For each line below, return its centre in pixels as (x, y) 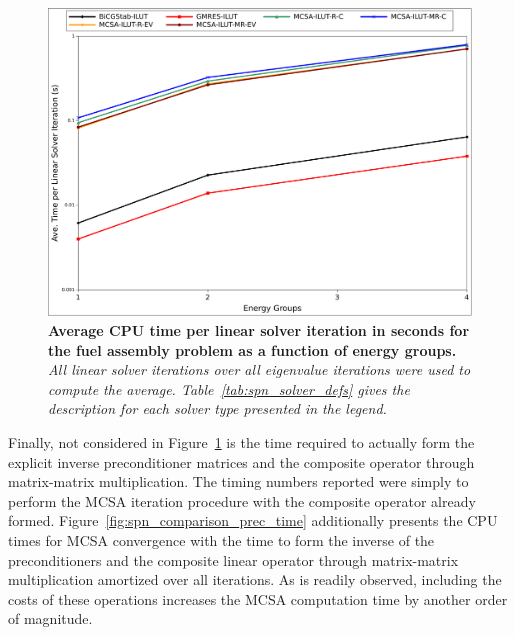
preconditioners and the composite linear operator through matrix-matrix (233, 559)
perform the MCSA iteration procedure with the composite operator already (242, 500)
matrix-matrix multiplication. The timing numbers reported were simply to (238, 481)
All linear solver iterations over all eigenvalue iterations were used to (259, 369)
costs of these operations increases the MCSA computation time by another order (258, 598)
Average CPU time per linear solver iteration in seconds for (259, 330)
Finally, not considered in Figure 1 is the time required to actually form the (241, 442)
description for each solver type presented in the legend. (217, 408)
